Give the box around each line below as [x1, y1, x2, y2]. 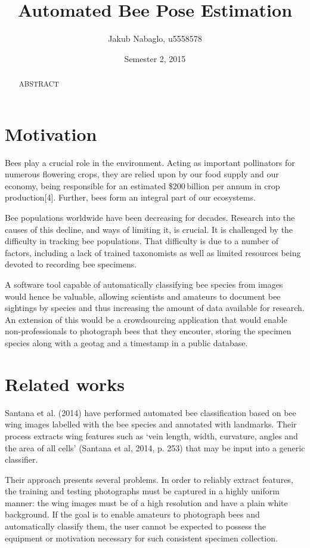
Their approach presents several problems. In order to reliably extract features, [5, 473, 293, 485]
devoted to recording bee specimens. [5, 258, 137, 270]
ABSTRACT [18, 79, 59, 89]
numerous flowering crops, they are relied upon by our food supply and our [5, 168, 279, 180]
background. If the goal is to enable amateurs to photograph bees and [5, 508, 260, 521]
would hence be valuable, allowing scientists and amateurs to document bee [5, 290, 281, 302]
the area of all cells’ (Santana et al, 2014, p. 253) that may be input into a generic [5, 441, 305, 454]
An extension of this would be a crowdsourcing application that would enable [5, 313, 287, 325]
